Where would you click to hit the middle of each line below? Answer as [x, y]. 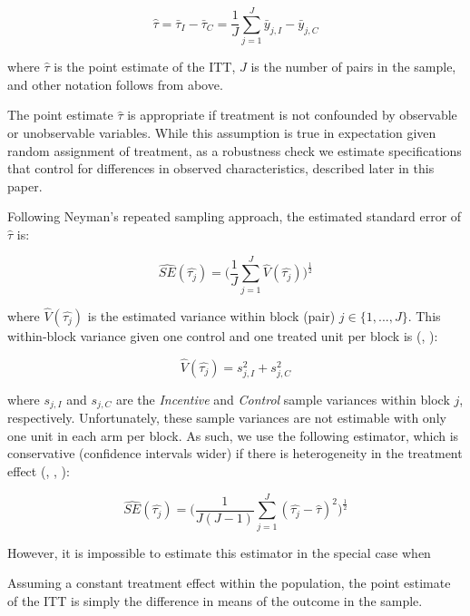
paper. [25, 186]
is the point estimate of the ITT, [145, 67]
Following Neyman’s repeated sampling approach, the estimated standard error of [235, 216]
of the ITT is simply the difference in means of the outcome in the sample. [215, 600]
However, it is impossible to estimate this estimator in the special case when [219, 552]
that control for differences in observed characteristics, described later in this [221, 168]
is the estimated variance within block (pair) [211, 315]
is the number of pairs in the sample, [353, 67]
